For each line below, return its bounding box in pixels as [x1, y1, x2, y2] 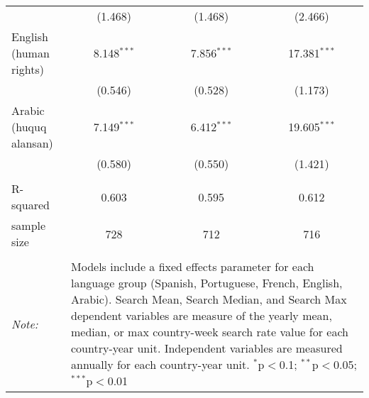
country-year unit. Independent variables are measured [71, 340, 343, 356]
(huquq [11, 118, 47, 135]
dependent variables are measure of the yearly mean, [71, 307, 332, 324]
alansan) [11, 135, 53, 151]
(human [11, 45, 50, 61]
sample [11, 217, 46, 233]
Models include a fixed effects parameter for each [71, 258, 314, 275]
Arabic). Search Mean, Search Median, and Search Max [71, 291, 347, 307]
